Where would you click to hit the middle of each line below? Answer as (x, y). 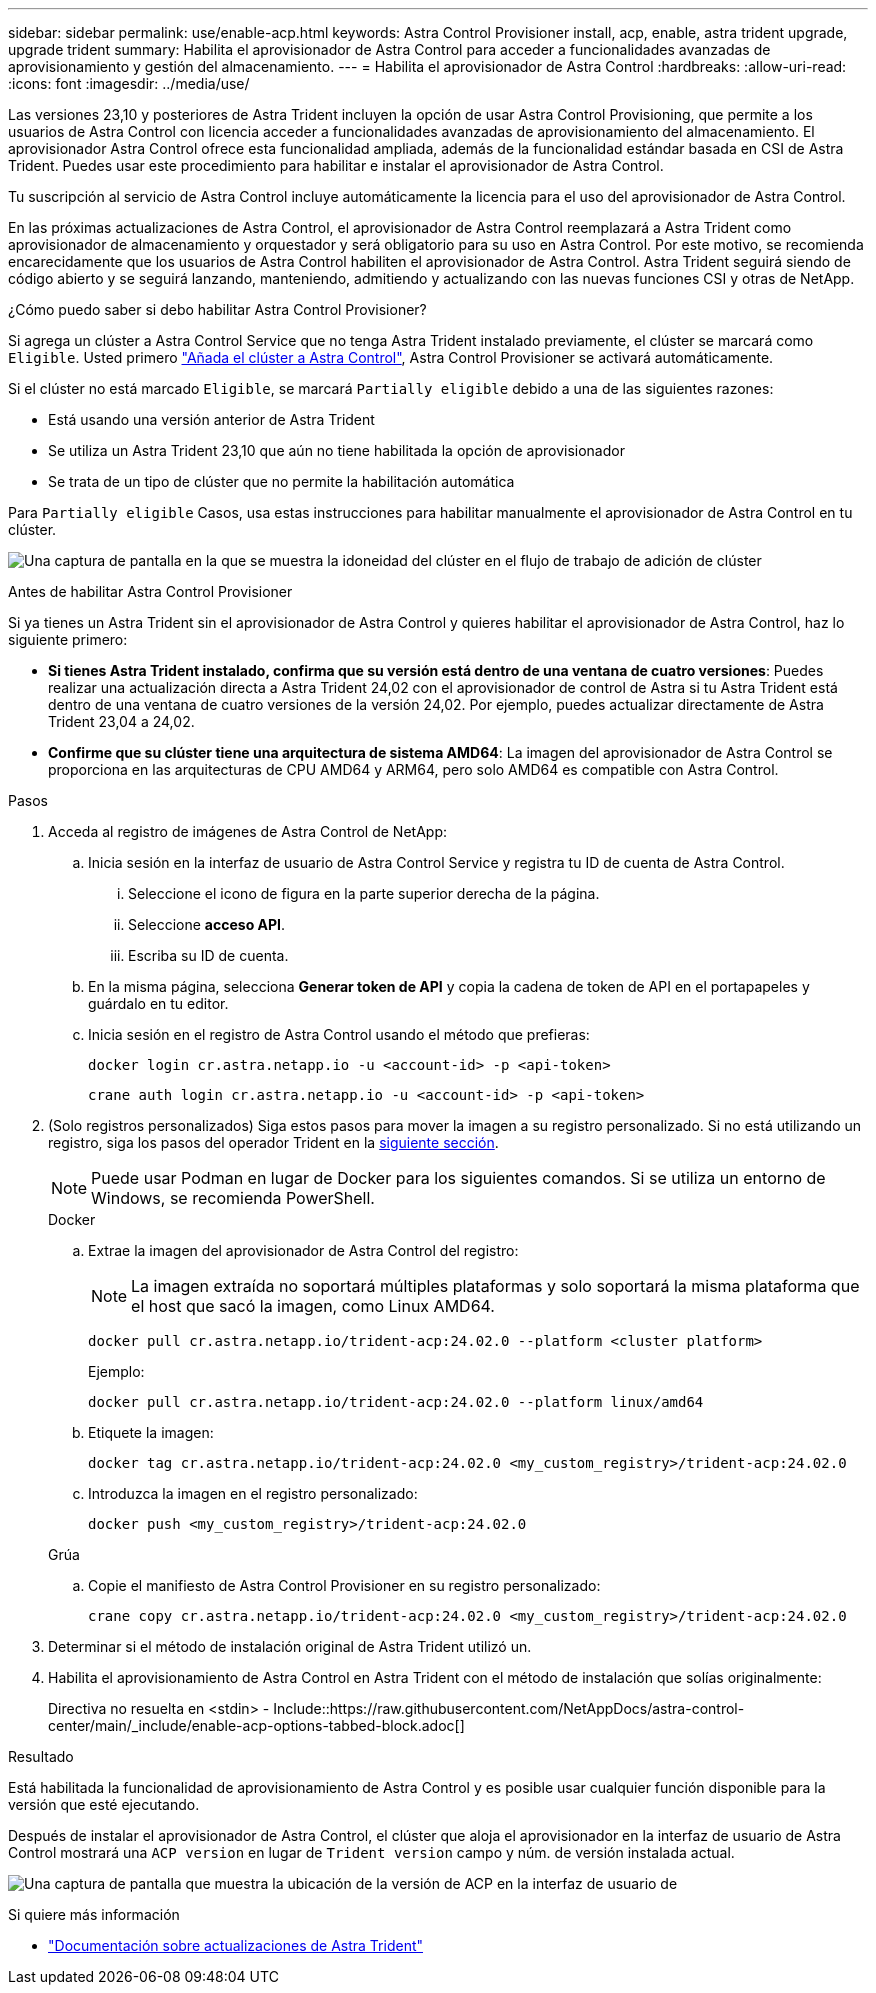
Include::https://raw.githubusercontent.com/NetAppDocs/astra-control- (509, 1708)
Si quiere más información (94, 1914)
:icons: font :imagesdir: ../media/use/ (129, 83)
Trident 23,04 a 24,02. (121, 721)
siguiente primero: (68, 639)
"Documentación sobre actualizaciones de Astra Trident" (236, 1945)
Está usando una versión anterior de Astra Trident (211, 419)
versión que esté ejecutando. (104, 1804)
